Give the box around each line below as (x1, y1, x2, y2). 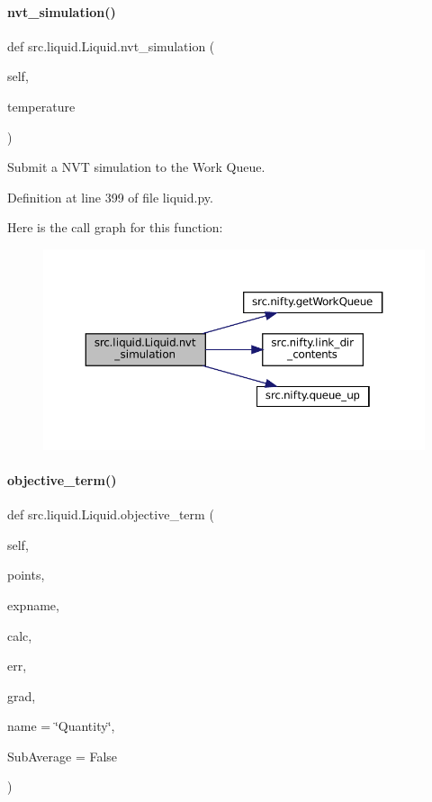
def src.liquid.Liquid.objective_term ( (7, 505, 214, 524)
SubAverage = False (7, 746, 118, 765)
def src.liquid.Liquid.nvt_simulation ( (7, 36, 215, 55)
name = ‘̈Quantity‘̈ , (7, 716, 115, 735)
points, (7, 565, 45, 584)
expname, (7, 595, 59, 614)
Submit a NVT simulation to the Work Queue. (7, 158, 265, 176)
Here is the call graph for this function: (7, 218, 223, 237)
